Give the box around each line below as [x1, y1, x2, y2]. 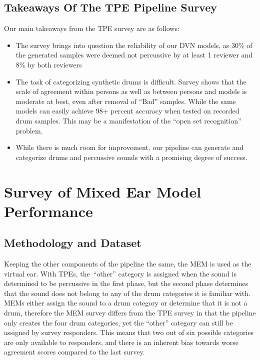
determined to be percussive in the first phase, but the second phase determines [4, 278, 248, 288]
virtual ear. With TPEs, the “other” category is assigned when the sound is [4, 268, 236, 278]
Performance [4, 200, 93, 221]
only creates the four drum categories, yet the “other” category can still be [4, 317, 233, 327]
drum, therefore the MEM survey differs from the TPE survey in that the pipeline [4, 307, 256, 318]
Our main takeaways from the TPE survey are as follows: [4, 23, 179, 33]
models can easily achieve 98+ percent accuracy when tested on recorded [15, 105, 239, 116]
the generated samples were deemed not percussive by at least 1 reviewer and [15, 49, 253, 60]
